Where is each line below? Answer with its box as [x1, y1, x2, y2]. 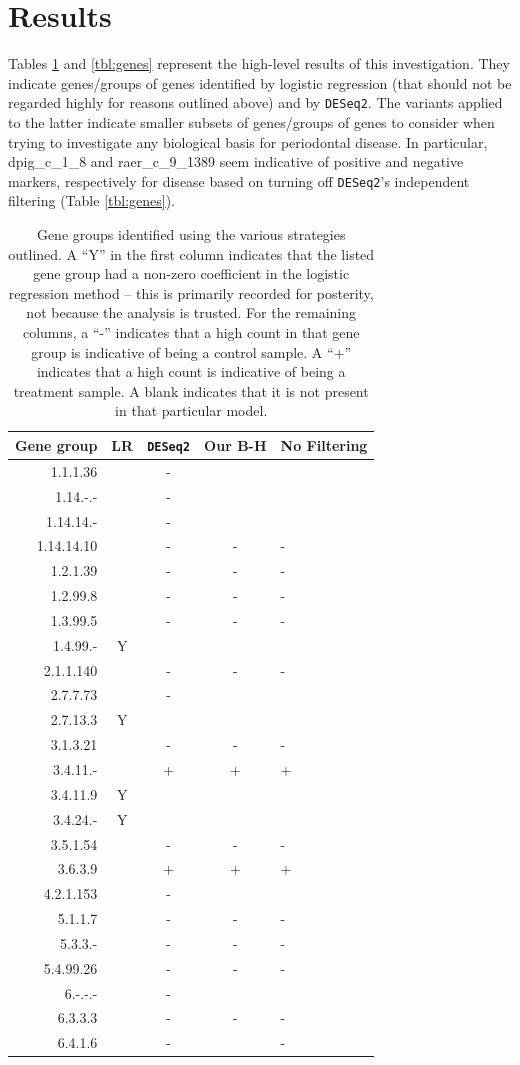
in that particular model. [115, 400, 268, 421]
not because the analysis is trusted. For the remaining [26, 302, 357, 323]
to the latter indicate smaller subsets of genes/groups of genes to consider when [8, 111, 495, 132]
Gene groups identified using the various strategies [36, 224, 346, 244]
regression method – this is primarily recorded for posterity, [8, 282, 374, 303]
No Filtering [280, 434, 368, 455]
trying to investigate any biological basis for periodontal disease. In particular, [8, 131, 488, 152]
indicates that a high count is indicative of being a [36, 361, 346, 382]
